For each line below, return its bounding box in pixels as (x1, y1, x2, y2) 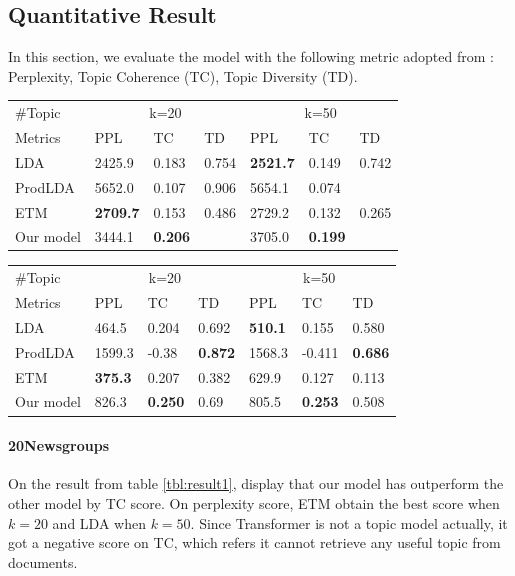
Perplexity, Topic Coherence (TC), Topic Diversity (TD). (8, 65, 358, 86)
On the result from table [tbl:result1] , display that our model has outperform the (8, 473, 504, 494)
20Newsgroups (8, 435, 110, 456)
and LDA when (52, 512, 146, 533)
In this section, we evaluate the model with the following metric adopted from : (8, 46, 494, 67)
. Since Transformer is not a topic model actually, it (190, 512, 508, 533)
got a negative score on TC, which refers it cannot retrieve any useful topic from (8, 532, 501, 553)
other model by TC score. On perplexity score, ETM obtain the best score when (8, 492, 500, 513)
